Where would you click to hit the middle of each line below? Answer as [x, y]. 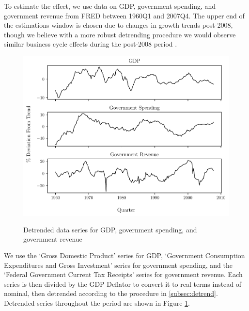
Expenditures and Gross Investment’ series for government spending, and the [118, 265]
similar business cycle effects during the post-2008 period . [91, 44]
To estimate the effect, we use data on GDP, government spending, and [110, 6]
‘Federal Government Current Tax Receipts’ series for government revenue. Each [123, 274]
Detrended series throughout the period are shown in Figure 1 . [97, 303]
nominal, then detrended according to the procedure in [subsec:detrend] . [111, 293]
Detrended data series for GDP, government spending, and [110, 229]
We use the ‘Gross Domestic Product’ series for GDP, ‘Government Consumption [124, 255]
